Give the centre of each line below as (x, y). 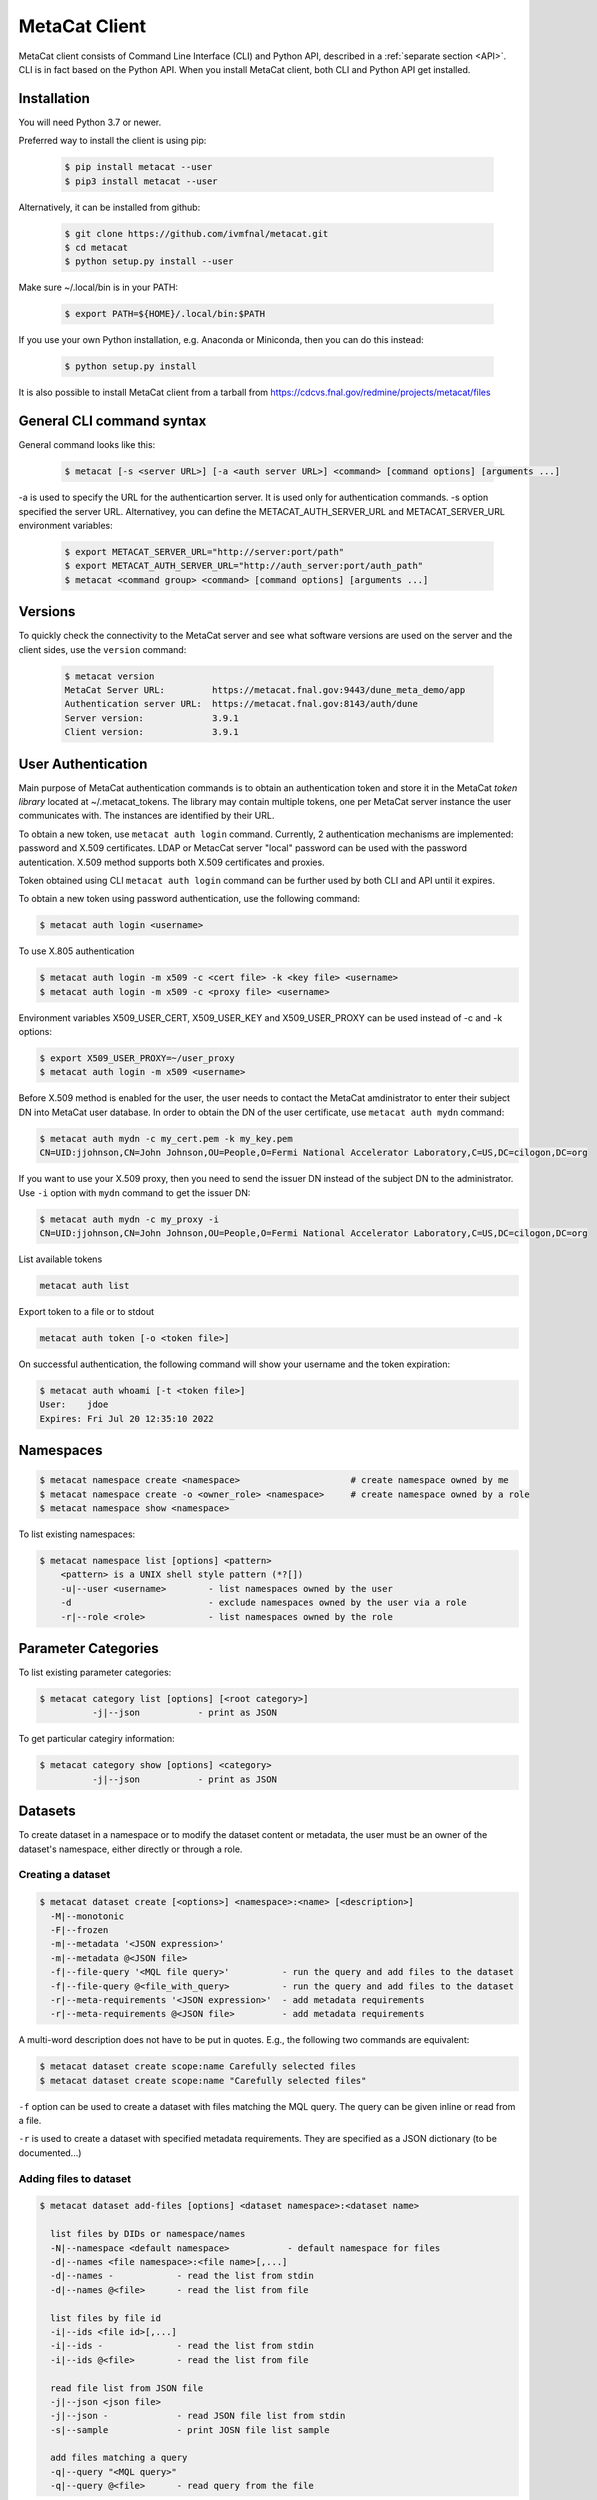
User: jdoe (74, 1404)
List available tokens (60, 1259)
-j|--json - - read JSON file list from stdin (198, 2416)
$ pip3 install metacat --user (141, 181)
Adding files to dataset (75, 2178)
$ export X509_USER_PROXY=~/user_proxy (137, 1058)
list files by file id (106, 2318)
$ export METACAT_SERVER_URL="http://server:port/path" (204, 551)
